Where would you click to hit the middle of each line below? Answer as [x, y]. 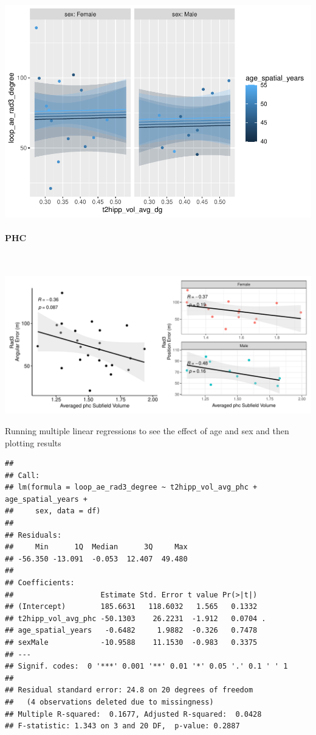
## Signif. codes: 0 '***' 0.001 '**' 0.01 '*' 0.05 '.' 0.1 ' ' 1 [146, 666]
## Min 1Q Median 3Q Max [96, 547]
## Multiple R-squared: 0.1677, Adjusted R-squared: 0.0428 [133, 714]
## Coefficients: [40, 583]
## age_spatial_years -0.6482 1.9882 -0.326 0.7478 [131, 631]
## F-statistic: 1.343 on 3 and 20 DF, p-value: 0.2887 [122, 726]
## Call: [22, 475]
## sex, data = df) [53, 511]
